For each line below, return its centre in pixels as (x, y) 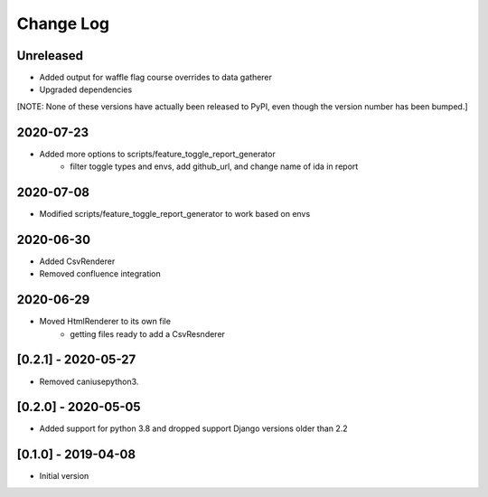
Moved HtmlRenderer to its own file (105, 322)
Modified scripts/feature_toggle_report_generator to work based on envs (175, 214)
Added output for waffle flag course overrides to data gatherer (156, 78)
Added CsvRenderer (77, 261)
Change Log (63, 23)
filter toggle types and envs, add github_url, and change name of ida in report (214, 166)
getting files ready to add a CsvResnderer (148, 333)
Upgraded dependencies (86, 89)
